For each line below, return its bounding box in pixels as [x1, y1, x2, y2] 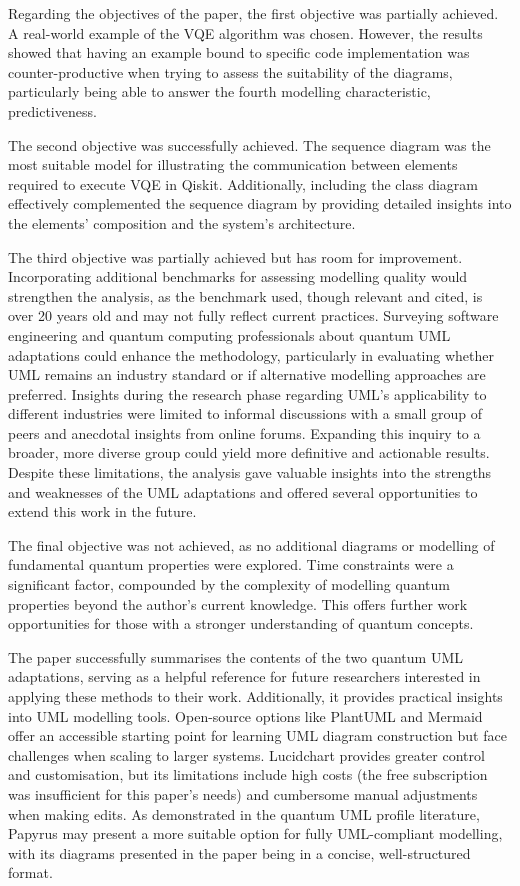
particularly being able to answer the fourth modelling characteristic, [8, 81, 431, 102]
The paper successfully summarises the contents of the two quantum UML [8, 646, 463, 667]
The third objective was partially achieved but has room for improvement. [8, 246, 463, 267]
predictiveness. [8, 100, 97, 121]
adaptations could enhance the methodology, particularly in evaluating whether [8, 344, 494, 365]
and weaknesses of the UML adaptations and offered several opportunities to [8, 481, 478, 502]
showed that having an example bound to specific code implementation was [8, 42, 470, 63]
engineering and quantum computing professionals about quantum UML [8, 324, 451, 345]
